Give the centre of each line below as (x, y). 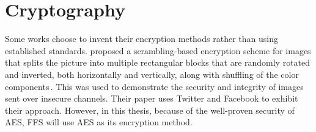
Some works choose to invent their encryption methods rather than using (141, 39)
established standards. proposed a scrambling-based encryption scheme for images (158, 50)
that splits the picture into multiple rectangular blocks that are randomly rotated (158, 62)
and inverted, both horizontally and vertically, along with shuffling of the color (152, 74)
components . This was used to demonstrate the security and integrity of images (154, 86)
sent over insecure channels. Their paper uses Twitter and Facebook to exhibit (152, 98)
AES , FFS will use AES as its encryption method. (99, 122)
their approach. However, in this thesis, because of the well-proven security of (150, 110)
